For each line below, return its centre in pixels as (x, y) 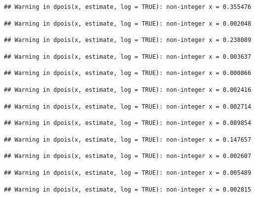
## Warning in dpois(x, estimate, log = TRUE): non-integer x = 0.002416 (128, 90)
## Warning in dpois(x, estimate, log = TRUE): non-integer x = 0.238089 (128, 40)
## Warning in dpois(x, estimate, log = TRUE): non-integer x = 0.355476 (128, 7)
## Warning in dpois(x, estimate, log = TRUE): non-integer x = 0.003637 (128, 57)
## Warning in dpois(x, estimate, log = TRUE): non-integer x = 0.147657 (128, 139)
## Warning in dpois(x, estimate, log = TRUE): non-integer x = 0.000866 (128, 73)
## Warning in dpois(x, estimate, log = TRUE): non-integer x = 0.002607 (128, 156)
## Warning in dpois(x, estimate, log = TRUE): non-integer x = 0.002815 (128, 189)
